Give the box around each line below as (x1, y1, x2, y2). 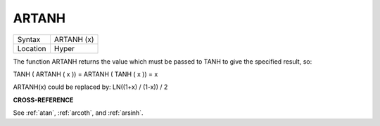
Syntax (17, 34, 41, 44)
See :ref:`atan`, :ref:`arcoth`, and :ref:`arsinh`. (13, 108, 144, 117)
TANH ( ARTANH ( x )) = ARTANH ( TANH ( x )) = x (13, 70, 158, 78)
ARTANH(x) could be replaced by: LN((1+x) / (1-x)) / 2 (13, 83, 168, 91)
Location (17, 43, 46, 53)
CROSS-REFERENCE (13, 95, 74, 104)
